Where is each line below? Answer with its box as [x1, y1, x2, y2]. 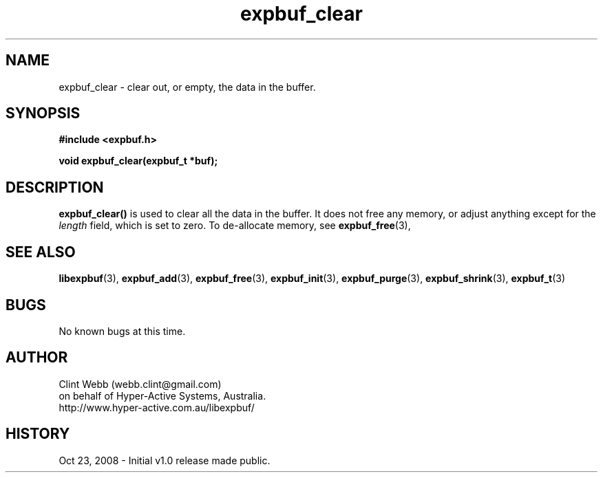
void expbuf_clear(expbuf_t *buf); [59, 155, 218, 167]
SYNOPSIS [6, 105, 81, 122]
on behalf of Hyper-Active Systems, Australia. [59, 389, 266, 402]
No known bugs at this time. [59, 325, 186, 337]
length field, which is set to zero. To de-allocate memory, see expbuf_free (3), [59, 219, 411, 232]
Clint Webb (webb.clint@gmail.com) [59, 378, 222, 390]
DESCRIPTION [6, 178, 104, 196]
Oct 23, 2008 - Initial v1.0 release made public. [59, 454, 271, 466]
